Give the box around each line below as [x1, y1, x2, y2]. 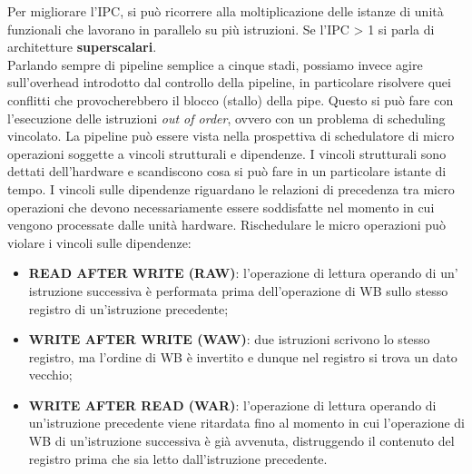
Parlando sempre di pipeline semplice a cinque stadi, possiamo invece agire [7, 54, 423, 74]
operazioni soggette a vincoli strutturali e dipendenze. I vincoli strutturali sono [7, 143, 447, 163]
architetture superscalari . [7, 37, 157, 56]
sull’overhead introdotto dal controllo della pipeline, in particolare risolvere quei [7, 73, 451, 92]
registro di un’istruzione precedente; [28, 299, 229, 318]
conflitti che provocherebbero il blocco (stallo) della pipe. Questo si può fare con [7, 90, 454, 109]
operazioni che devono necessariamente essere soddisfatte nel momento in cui [7, 197, 435, 216]
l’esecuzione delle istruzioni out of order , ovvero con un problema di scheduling [7, 108, 446, 127]
